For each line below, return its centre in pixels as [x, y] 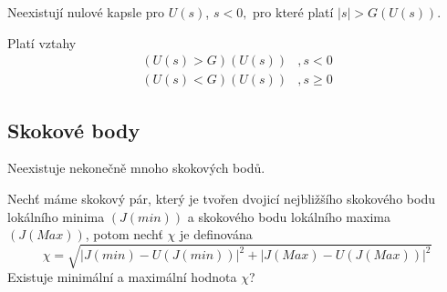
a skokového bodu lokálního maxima [289, 216]
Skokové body [74, 130]
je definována [216, 234]
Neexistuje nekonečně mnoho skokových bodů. [136, 168]
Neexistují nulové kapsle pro [86, 12]
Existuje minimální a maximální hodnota [122, 277]
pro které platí [293, 12]
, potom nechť [124, 234]
